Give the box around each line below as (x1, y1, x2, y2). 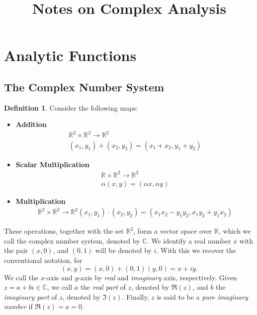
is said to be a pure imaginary (157, 291, 248, 302)
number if (4, 301, 33, 312)
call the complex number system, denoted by (4, 235, 140, 246)
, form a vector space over (133, 226, 212, 236)
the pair (4, 245, 28, 255)
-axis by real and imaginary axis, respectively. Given (78, 272, 237, 282)
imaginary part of (4, 291, 57, 302)
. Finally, (122, 291, 149, 302)
